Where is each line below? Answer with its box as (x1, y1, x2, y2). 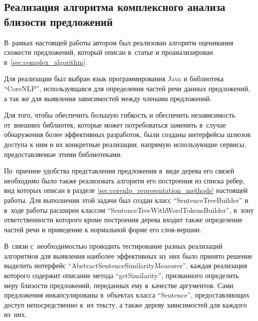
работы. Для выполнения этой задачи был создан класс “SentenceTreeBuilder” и (4, 194, 249, 205)
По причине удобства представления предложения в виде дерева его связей (4, 165, 235, 176)
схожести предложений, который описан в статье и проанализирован (4, 47, 213, 57)
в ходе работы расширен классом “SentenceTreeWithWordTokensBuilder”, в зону (4, 204, 254, 215)
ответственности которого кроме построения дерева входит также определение (4, 214, 243, 225)
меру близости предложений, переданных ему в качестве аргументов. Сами (4, 280, 234, 290)
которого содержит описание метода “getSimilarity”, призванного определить (4, 270, 239, 281)
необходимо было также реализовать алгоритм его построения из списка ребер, (4, 175, 245, 185)
